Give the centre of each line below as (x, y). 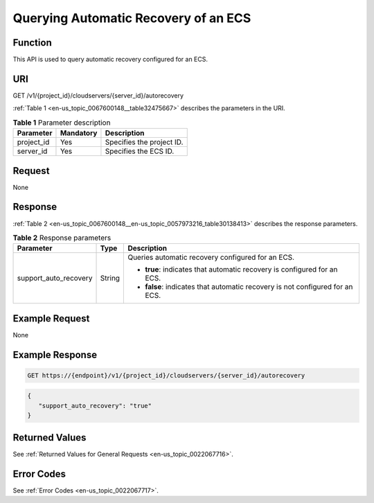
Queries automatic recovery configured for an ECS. (211, 258)
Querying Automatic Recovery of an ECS (132, 18)
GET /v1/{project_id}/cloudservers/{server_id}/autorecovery (98, 95)
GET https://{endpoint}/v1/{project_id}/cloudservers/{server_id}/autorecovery (166, 375)
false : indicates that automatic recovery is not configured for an (249, 287)
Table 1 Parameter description (62, 123)
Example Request (51, 318)
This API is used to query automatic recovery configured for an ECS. (110, 60)
